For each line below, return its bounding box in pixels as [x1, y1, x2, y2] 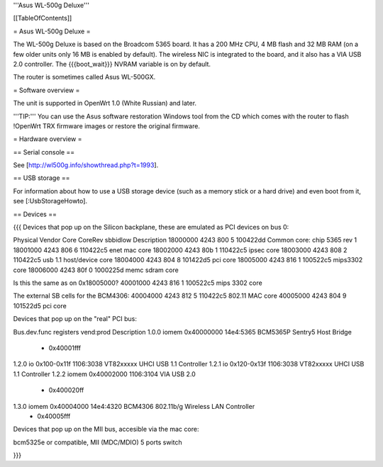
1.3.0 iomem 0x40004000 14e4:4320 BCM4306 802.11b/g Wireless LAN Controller [13, 402, 255, 410]
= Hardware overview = [13, 135, 82, 143]
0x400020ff [48, 386, 84, 395]
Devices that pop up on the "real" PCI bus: [13, 315, 138, 323]
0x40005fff [37, 412, 71, 420]
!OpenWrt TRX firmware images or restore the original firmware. [13, 121, 200, 130]
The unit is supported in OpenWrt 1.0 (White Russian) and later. [13, 99, 197, 108]
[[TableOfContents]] [13, 14, 72, 23]
